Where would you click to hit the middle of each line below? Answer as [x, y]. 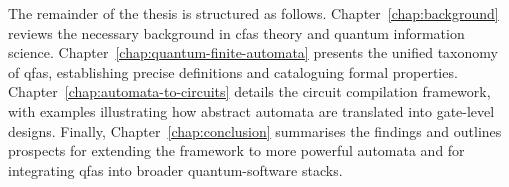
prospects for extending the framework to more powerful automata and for [236, 150]
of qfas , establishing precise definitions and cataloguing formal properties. [233, 71]
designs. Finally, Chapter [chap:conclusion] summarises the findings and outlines [255, 130]
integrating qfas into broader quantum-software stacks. [175, 169]
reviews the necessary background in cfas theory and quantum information [236, 32]
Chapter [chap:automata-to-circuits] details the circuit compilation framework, [249, 91]
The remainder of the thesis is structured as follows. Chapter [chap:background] [253, 13]
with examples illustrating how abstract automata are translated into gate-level [251, 110]
